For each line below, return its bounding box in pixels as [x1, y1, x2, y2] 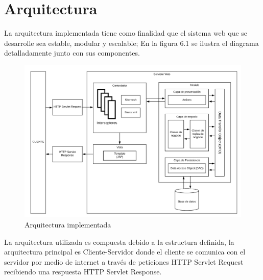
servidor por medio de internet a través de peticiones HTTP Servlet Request [4, 256, 244, 267]
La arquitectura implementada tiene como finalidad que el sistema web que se [4, 28, 248, 38]
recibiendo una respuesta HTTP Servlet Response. [4, 266, 162, 277]
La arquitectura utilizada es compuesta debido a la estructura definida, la [4, 236, 234, 247]
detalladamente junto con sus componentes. [4, 47, 140, 58]
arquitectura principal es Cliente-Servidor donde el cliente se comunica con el [4, 246, 246, 257]
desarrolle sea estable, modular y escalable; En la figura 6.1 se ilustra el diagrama [4, 37, 259, 48]
